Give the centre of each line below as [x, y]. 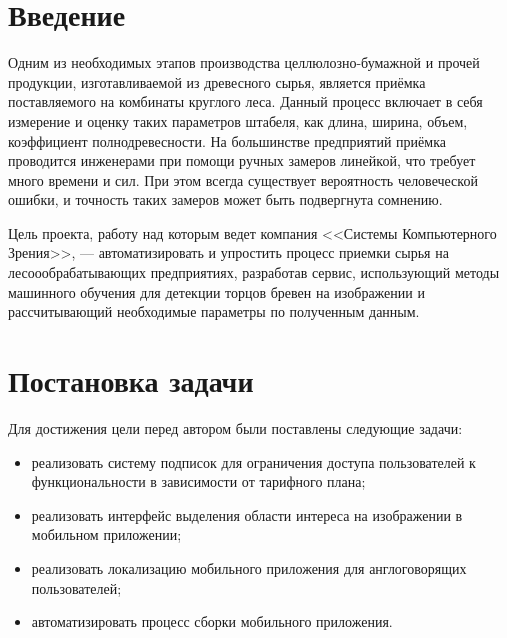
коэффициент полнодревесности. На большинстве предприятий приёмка [227, 140]
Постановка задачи [131, 380]
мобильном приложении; [106, 534]
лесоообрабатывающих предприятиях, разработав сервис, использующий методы [254, 272]
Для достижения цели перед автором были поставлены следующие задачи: [235, 427]
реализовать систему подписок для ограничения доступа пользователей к [253, 461]
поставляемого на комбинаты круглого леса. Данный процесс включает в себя [245, 101]
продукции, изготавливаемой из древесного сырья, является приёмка [217, 81]
